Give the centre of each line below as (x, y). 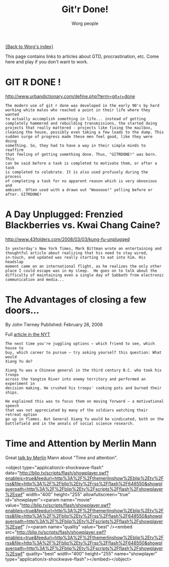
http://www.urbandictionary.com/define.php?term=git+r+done (70, 96)
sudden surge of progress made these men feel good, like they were (79, 136)
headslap (14, 262)
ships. (12, 392)
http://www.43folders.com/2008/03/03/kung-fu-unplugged (68, 239)
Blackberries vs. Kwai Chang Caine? (83, 225)
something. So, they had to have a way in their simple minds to (75, 146)
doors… (22, 310)
